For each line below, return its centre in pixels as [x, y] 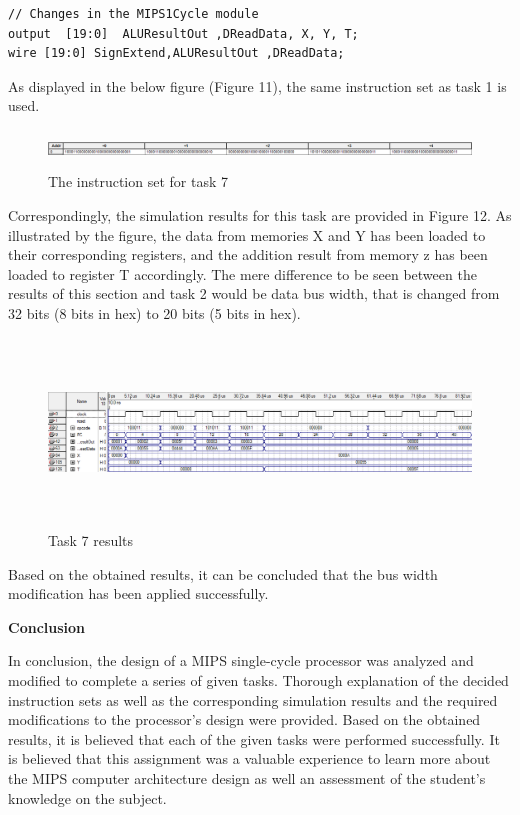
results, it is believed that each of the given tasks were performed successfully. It [254, 738]
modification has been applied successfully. [138, 593]
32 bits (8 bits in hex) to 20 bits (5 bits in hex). [154, 312]
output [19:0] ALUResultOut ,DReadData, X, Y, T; [183, 33]
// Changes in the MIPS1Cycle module [133, 14]
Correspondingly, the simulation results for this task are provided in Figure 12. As [260, 214]
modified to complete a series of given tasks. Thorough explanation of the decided [258, 680]
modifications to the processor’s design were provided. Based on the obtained [244, 719]
